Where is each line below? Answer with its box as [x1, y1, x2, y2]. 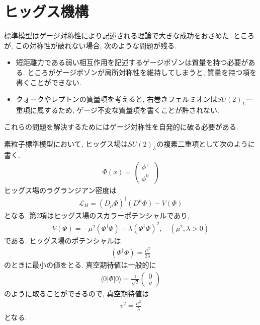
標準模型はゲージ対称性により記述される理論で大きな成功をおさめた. [4, 30, 231, 41]
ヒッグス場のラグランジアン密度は [4, 184, 117, 195]
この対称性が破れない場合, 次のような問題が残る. [15, 40, 177, 50]
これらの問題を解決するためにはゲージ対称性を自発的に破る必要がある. [4, 121, 238, 132]
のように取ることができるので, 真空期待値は [4, 288, 149, 298]
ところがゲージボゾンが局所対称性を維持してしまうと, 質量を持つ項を [27, 67, 257, 77]
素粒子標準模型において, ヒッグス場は [4, 139, 128, 149]
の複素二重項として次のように [156, 139, 255, 149]
